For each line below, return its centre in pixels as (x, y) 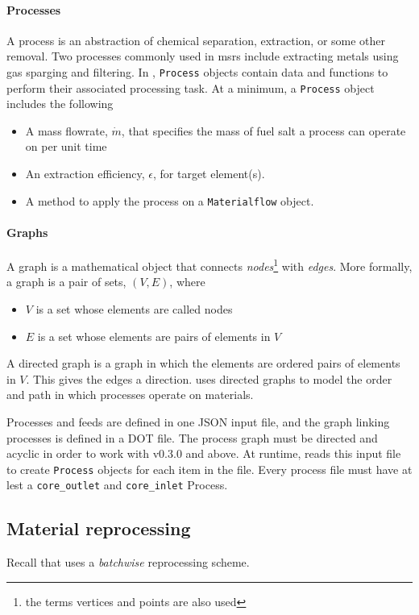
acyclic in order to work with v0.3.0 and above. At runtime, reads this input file (204, 453)
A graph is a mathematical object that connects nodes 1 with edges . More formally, (209, 265)
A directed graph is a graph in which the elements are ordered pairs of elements (203, 363)
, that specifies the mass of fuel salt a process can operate (263, 130)
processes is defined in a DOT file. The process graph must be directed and (192, 437)
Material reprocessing (99, 528)
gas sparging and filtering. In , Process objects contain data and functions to (197, 71)
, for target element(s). (209, 174)
